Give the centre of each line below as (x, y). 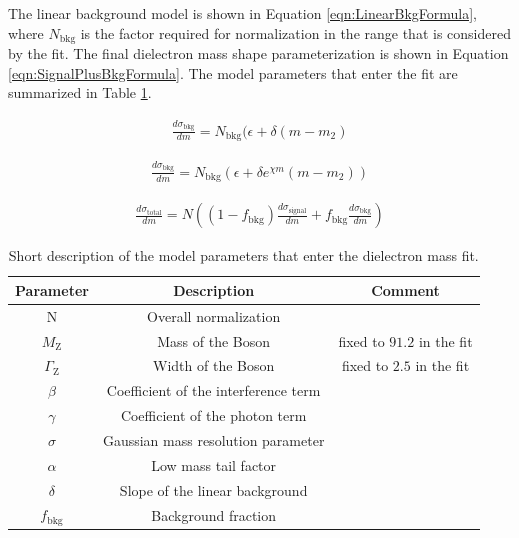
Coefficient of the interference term (213, 390)
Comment (405, 289)
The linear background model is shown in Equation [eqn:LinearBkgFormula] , (243, 13)
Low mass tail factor (214, 464)
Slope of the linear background (213, 489)
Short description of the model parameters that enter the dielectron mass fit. (243, 255)
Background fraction (214, 514)
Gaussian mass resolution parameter (213, 439)
